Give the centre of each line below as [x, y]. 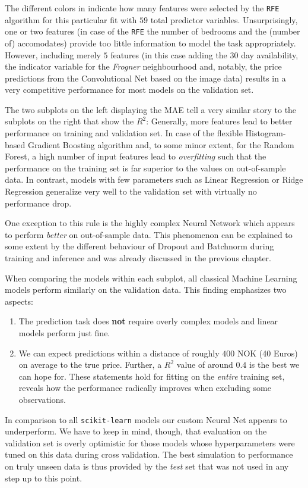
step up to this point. [44, 478]
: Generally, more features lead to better [219, 121]
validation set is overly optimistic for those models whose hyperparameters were [150, 442]
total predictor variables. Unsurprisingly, [224, 19]
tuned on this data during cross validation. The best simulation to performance [149, 454]
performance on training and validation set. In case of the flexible [124, 133]
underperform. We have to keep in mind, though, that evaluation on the [136, 431]
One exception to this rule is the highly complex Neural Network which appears [150, 223]
